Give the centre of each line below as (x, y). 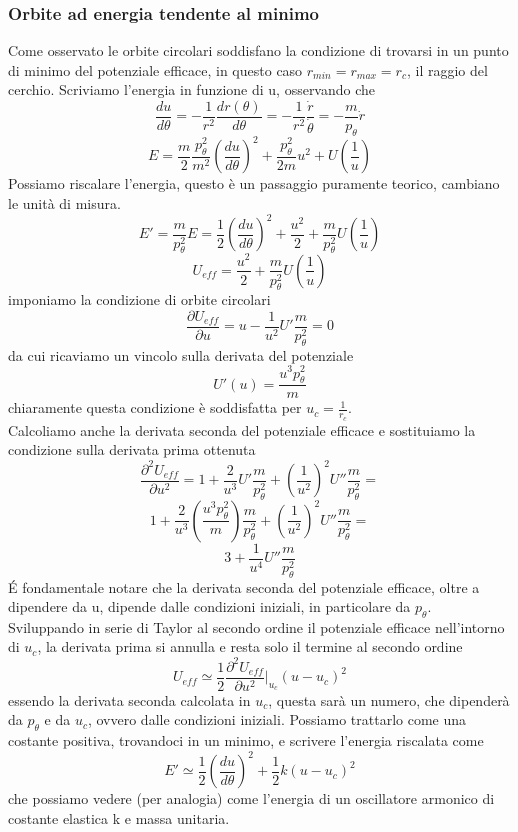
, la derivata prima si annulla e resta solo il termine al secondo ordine (250, 646)
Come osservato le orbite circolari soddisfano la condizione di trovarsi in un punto (258, 50)
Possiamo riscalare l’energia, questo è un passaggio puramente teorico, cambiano (254, 183)
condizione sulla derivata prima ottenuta (132, 449)
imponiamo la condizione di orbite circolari (139, 299)
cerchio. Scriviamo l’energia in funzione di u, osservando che (192, 89)
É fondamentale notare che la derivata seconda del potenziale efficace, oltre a (244, 586)
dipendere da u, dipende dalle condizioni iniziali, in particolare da (209, 606)
